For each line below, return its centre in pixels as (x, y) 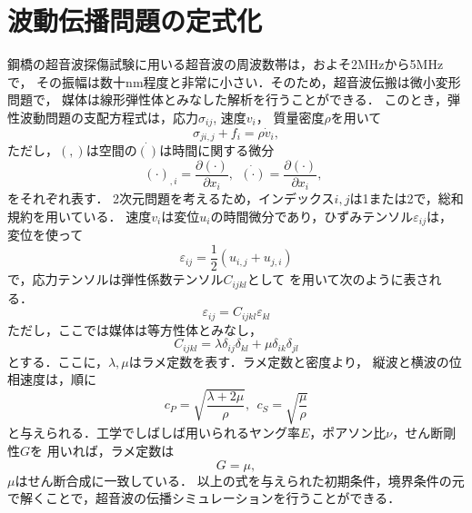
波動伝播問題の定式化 (135, 20)
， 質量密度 (290, 117)
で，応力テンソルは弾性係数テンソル (115, 279)
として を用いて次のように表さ (338, 279)
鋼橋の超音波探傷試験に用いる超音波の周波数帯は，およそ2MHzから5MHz (226, 64)
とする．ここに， (58, 361)
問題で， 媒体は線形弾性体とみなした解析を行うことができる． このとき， (228, 99)
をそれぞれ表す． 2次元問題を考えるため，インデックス (171, 198)
